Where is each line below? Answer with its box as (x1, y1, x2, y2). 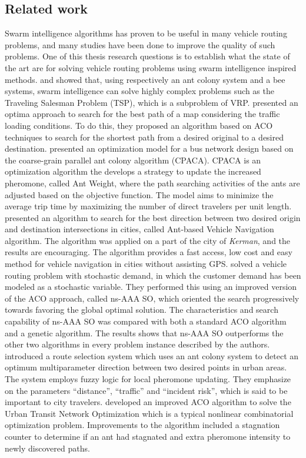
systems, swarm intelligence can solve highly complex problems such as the (5, 85, 274, 97)
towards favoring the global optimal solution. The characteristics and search (5, 303, 278, 316)
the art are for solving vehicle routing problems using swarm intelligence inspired (5, 61, 297, 73)
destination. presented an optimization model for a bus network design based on (5, 142, 294, 155)
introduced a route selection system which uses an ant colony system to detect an (5, 349, 299, 362)
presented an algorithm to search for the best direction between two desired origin (5, 211, 301, 223)
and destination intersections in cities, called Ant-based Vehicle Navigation (5, 223, 274, 235)
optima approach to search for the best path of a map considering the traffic (5, 108, 280, 120)
